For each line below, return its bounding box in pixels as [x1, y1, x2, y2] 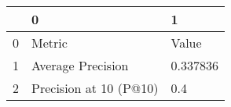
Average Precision [31, 56, 129, 74]
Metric [31, 34, 68, 52]
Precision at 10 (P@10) [31, 79, 159, 97]
